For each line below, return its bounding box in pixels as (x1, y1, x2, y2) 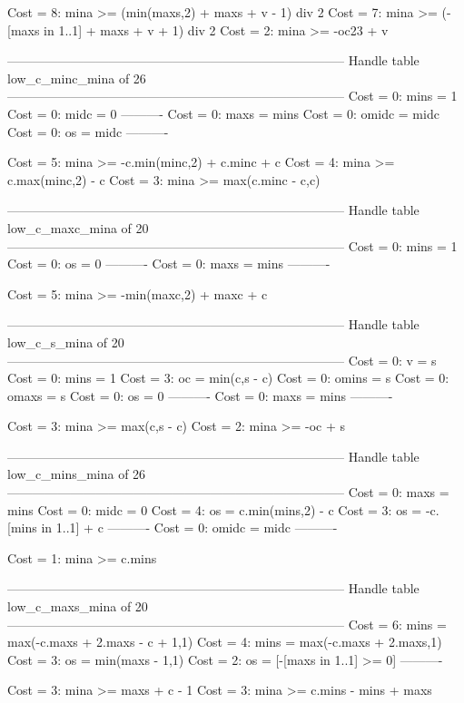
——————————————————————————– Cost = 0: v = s (7, 350, 437, 369)
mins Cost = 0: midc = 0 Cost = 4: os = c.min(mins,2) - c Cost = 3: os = (7, 500, 422, 519)
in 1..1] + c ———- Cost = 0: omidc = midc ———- (41, 518, 338, 537)
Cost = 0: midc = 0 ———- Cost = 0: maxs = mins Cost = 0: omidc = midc (7, 103, 439, 122)
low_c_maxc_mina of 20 (7, 218, 149, 237)
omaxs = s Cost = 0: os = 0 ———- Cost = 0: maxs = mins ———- (7, 386, 393, 405)
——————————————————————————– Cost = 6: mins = (7, 614, 447, 633)
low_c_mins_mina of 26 (7, 464, 146, 483)
